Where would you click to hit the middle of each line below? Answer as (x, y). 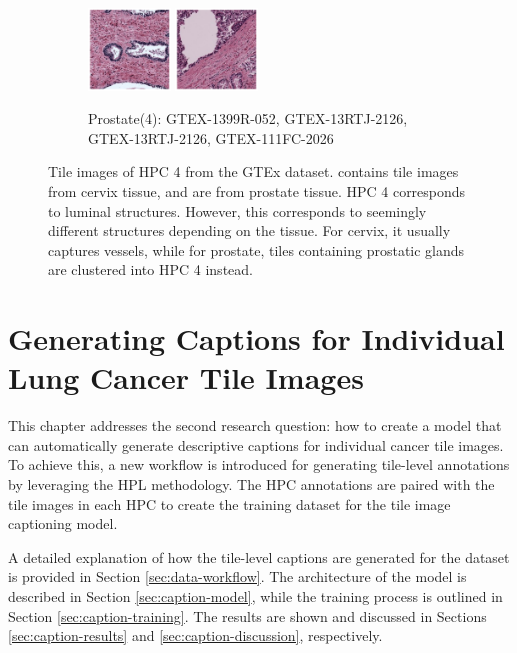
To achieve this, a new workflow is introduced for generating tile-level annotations (259, 464)
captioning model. (63, 523)
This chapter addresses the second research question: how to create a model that (255, 425)
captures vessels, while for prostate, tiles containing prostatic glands (256, 249)
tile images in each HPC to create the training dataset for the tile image (229, 503)
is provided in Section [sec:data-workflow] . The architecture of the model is (237, 576)
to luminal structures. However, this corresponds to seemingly (237, 210)
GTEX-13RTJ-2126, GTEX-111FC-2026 (211, 137)
